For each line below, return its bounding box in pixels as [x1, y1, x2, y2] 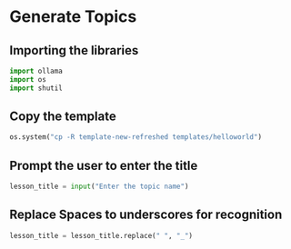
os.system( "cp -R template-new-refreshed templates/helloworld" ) [9, 133, 262, 142]
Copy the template [9, 109, 116, 124]
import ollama [9, 66, 64, 75]
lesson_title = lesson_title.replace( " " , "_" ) [9, 231, 194, 240]
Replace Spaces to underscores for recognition [9, 207, 283, 223]
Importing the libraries [9, 43, 139, 58]
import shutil [9, 84, 64, 93]
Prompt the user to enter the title [9, 157, 198, 174]
